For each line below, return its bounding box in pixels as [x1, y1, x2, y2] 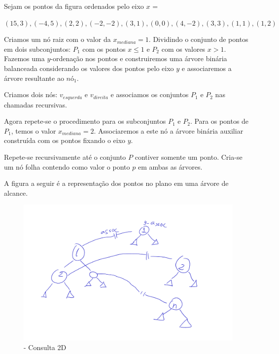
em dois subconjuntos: [4, 43, 71, 54]
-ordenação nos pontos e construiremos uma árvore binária [50, 53, 227, 64]
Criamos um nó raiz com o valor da [4, 34, 111, 44]
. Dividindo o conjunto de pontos [148, 34, 248, 44]
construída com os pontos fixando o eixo [4, 135, 126, 145]
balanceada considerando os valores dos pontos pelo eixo [4, 63, 174, 73]
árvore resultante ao [4, 72, 64, 83]
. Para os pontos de [190, 116, 249, 126]
